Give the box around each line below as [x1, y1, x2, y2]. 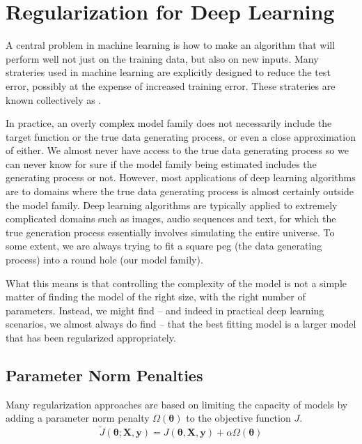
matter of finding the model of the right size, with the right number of [6, 289, 306, 304]
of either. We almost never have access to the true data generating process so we [6, 143, 349, 158]
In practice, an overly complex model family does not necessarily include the [6, 116, 332, 130]
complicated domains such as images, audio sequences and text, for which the [6, 211, 336, 226]
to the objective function [186, 411, 291, 425]
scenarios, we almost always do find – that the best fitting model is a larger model [6, 316, 356, 331]
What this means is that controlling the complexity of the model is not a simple [6, 275, 347, 290]
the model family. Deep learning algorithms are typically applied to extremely [6, 197, 338, 212]
